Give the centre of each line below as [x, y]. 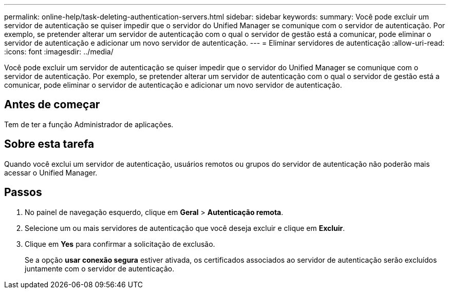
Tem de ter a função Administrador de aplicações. [89, 124]
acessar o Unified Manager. [51, 172]
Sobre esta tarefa [49, 144]
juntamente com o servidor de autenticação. [100, 268]
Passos [23, 192]
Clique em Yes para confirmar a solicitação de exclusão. [120, 244]
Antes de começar [52, 105]
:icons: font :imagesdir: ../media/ [59, 52]
